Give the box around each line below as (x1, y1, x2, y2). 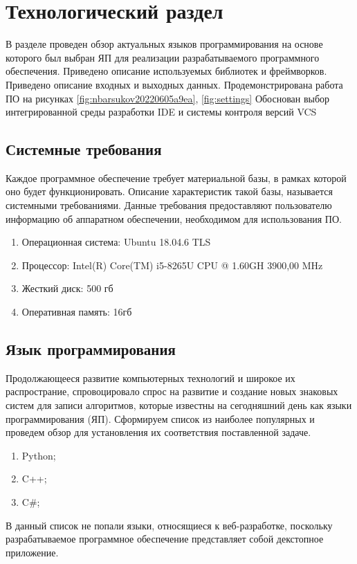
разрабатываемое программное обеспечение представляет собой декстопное (6, 531, 324, 546)
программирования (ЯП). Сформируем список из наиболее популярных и (6, 411, 315, 426)
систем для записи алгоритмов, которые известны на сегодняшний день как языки (6, 398, 352, 412)
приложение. (6, 545, 59, 559)
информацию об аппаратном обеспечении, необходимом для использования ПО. (6, 211, 342, 226)
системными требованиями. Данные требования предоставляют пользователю (6, 198, 332, 212)
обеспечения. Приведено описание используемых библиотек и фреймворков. (6, 64, 327, 78)
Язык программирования (6, 338, 176, 360)
